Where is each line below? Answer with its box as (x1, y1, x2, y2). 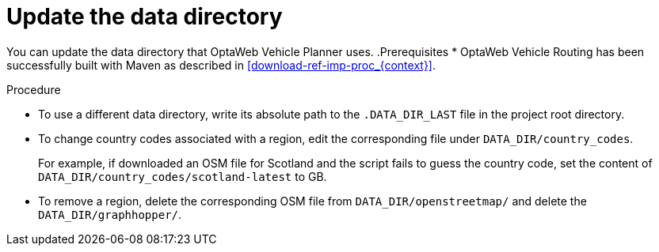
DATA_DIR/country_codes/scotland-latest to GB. (38, 169, 327, 183)
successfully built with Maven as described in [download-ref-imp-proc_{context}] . (6, 58, 436, 72)
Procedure (6, 82, 61, 96)
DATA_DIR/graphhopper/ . (38, 207, 182, 221)
